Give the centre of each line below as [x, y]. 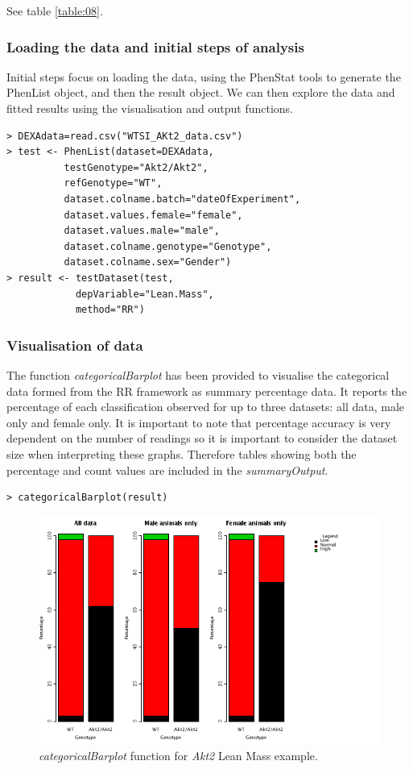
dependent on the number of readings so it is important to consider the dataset [202, 438]
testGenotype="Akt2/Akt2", [136, 167]
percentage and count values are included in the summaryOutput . [167, 470]
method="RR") [110, 310]
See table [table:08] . [55, 10]
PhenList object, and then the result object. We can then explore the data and [201, 92]
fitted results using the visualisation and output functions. [150, 108]
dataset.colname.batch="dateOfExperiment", [182, 199]
